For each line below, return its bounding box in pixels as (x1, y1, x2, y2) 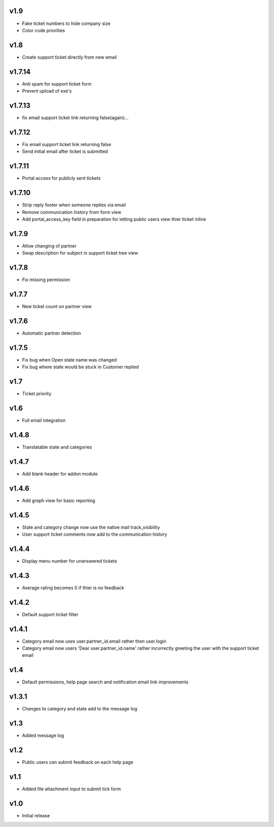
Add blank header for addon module (22, 471, 98, 477)
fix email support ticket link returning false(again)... (22, 115, 129, 121)
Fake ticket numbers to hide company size (22, 20, 111, 26)
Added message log (22, 732, 64, 738)
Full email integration (22, 418, 66, 424)
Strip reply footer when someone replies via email (22, 202, 126, 208)
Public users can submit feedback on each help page (22, 759, 134, 765)
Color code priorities (22, 27, 65, 33)
